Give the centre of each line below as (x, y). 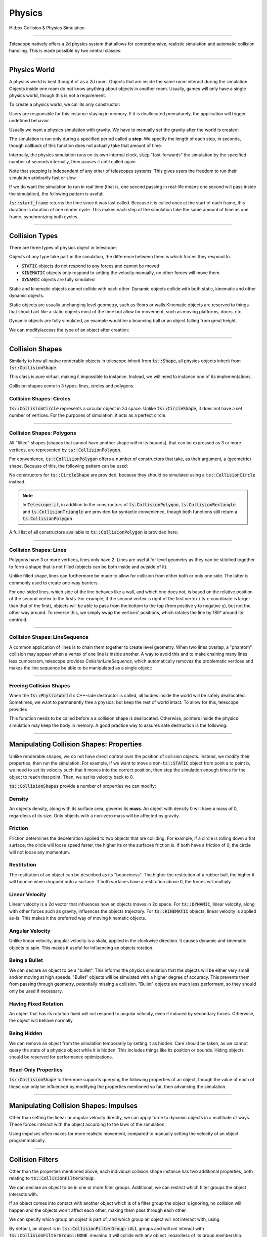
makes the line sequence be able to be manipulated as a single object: (81, 667)
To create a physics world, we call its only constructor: (65, 104)
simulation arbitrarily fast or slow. (43, 178)
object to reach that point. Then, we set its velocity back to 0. (71, 777)
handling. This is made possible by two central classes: (65, 51)
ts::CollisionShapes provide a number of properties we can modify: (83, 786)
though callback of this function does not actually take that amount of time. (86, 145)
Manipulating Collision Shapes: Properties (75, 744)
